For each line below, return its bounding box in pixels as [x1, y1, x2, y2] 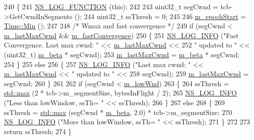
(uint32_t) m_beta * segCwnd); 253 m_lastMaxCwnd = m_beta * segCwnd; [4, 49, 240, 59]
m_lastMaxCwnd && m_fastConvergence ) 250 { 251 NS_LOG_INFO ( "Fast [4, 30, 239, 40]
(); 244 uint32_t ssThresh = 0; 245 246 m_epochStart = [75, 11, 246, 21]
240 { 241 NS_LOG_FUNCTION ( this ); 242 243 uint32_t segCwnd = [4, 1, 218, 11]
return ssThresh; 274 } [4, 126, 72, 136]
